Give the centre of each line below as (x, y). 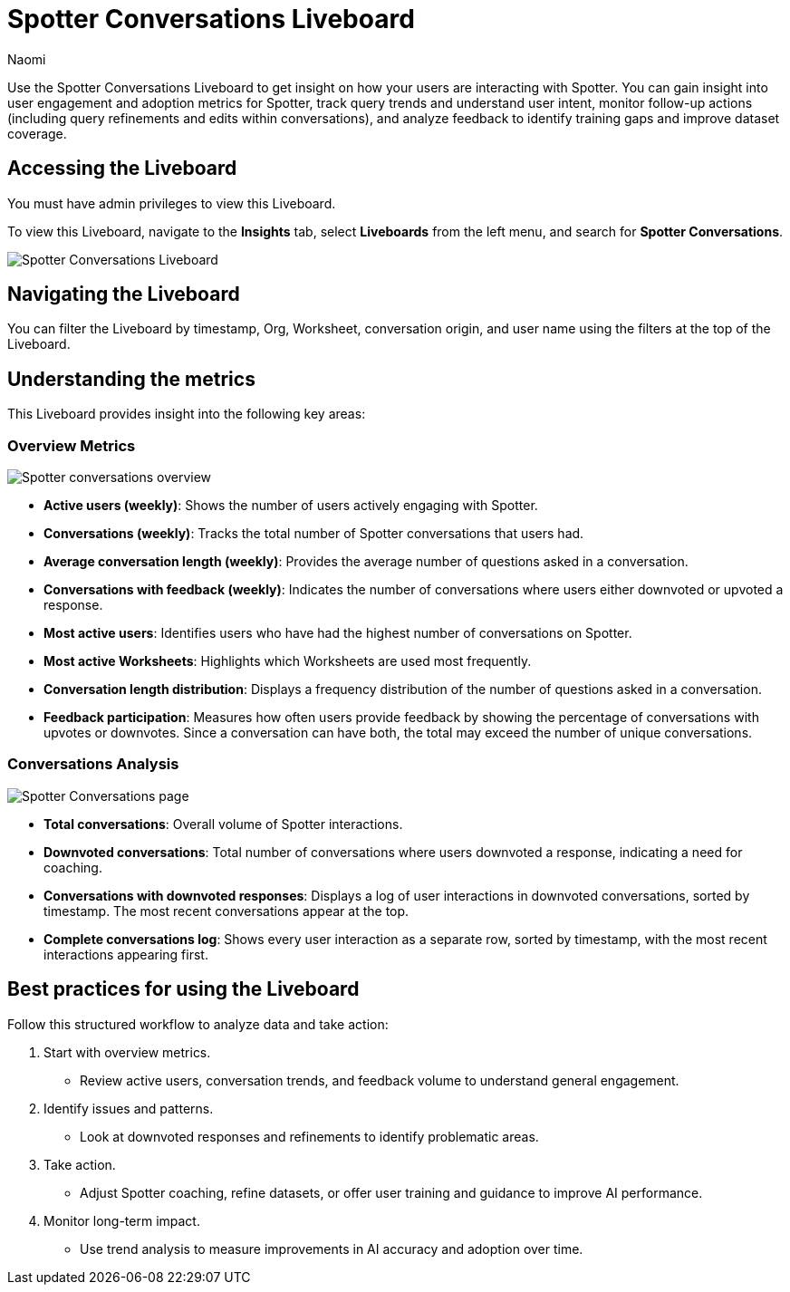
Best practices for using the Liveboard (183, 989)
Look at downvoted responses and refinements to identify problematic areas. (309, 1136)
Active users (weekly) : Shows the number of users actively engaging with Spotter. (291, 506)
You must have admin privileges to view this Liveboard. (172, 203)
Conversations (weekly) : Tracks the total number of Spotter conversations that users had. (314, 534)
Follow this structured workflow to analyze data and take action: (198, 1024)
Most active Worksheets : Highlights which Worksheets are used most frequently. (288, 661)
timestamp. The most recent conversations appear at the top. (226, 911)
